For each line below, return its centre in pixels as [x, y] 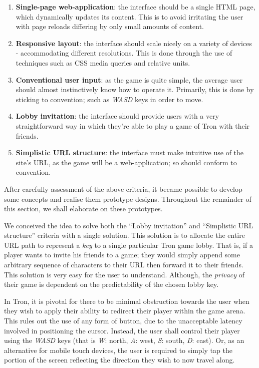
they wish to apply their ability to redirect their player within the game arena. [125, 311]
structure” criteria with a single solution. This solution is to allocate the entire [124, 235]
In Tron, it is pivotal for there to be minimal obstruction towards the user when [127, 301]
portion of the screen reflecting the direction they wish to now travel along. [119, 360]
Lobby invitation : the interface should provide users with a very [117, 116]
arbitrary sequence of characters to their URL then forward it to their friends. [124, 265]
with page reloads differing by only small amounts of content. [110, 26]
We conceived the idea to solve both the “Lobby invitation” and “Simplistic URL [129, 225]
